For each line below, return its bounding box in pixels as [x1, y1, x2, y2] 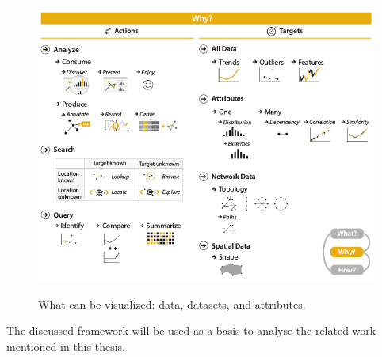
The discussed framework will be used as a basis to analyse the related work [6, 322, 376, 339]
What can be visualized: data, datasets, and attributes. [38, 295, 306, 312]
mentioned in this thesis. [6, 337, 125, 354]
